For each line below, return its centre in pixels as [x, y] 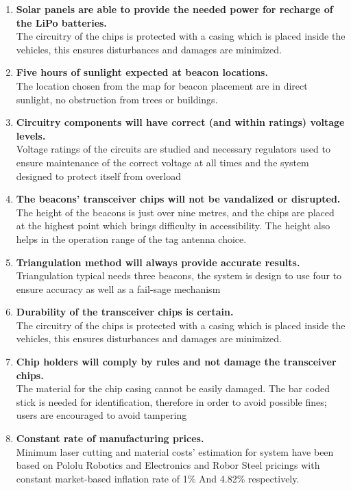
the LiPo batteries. [61, 22]
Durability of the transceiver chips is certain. [125, 312]
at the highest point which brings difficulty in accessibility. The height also [173, 225]
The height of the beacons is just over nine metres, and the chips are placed [175, 212]
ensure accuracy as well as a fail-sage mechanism [118, 288]
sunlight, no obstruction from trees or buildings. [117, 99]
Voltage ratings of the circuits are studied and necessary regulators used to [173, 149]
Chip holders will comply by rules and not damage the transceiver [176, 362]
